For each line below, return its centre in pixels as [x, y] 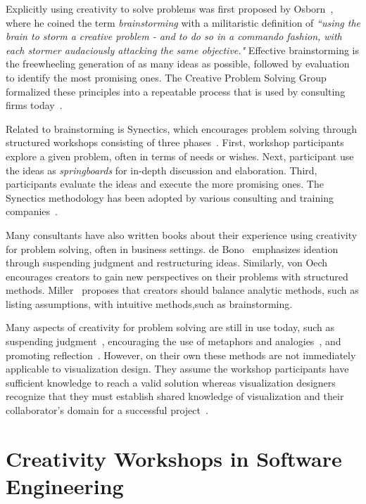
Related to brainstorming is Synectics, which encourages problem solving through [181, 128]
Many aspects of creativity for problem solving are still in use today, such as [170, 327]
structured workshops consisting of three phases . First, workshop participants [175, 142]
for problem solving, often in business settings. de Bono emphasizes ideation [172, 248]
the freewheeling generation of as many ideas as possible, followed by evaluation [178, 64]
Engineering [65, 486]
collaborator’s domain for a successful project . [107, 410]
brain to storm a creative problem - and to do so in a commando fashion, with [174, 36]
